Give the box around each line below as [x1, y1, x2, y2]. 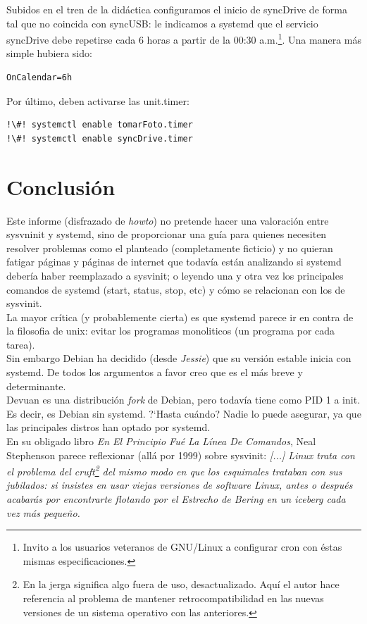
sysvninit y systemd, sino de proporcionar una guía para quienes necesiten [6, 227, 327, 242]
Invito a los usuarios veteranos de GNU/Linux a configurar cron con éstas [23, 539, 342, 554]
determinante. [6, 378, 66, 393]
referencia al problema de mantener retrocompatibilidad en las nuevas [23, 591, 324, 606]
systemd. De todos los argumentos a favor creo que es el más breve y [6, 365, 303, 380]
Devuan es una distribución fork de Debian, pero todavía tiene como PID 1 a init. [6, 392, 361, 407]
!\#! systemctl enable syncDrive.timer [6, 133, 193, 144]
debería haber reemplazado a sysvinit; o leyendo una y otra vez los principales [6, 268, 344, 282]
